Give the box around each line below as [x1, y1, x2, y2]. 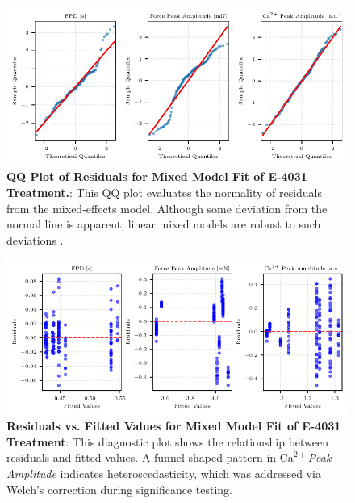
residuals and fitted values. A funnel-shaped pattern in [6, 449, 277, 466]
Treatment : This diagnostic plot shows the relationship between [6, 433, 329, 450]
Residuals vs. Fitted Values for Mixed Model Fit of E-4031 [6, 417, 341, 434]
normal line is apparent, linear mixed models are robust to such [6, 216, 321, 233]
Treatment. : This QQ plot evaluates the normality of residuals [6, 184, 323, 201]
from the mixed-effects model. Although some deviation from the [6, 199, 328, 216]
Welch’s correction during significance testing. [6, 480, 232, 497]
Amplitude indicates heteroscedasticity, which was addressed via [6, 464, 321, 481]
